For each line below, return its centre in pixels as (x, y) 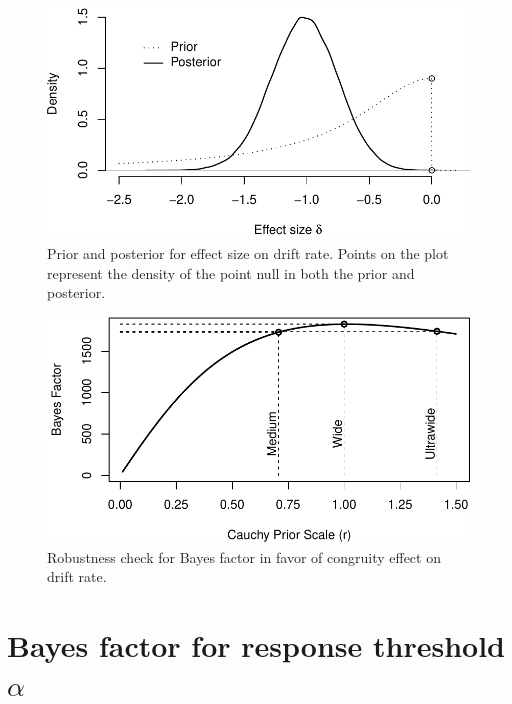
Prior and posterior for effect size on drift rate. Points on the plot (248, 253)
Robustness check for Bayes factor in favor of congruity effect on (244, 556)
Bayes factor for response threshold (256, 644)
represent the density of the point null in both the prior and (231, 272)
